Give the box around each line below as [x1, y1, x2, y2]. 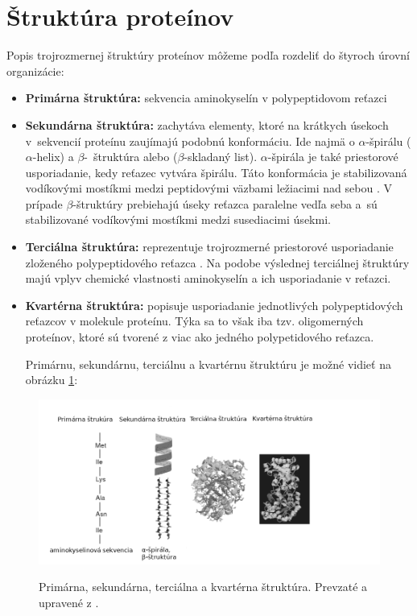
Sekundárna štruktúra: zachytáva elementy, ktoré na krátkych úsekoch [25, 116, 389, 133]
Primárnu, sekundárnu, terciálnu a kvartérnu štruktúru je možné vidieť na [25, 355, 391, 372]
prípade [25, 195, 63, 212]
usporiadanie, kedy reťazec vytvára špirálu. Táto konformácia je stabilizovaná [25, 163, 407, 180]
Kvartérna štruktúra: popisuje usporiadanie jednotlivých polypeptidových [25, 296, 403, 313]
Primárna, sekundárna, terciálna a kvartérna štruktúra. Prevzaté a [39, 578, 368, 595]
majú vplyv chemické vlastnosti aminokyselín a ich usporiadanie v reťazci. [25, 270, 391, 287]
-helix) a [32, 148, 74, 165]
